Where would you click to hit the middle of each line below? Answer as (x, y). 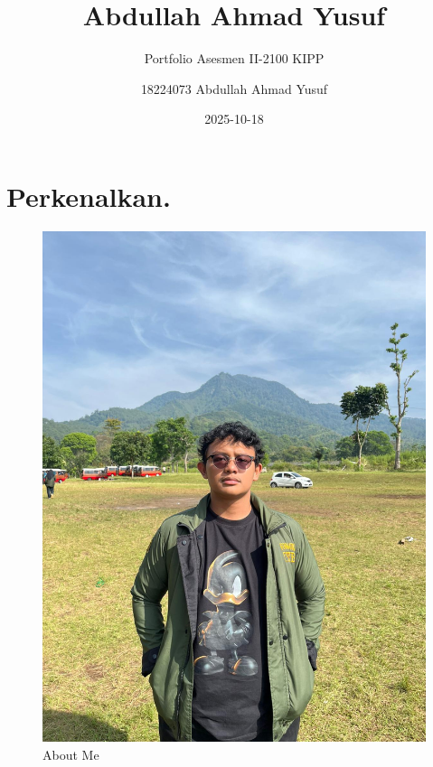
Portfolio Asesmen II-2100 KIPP (234, 58)
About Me (71, 754)
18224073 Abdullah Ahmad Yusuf (234, 88)
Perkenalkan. (89, 196)
